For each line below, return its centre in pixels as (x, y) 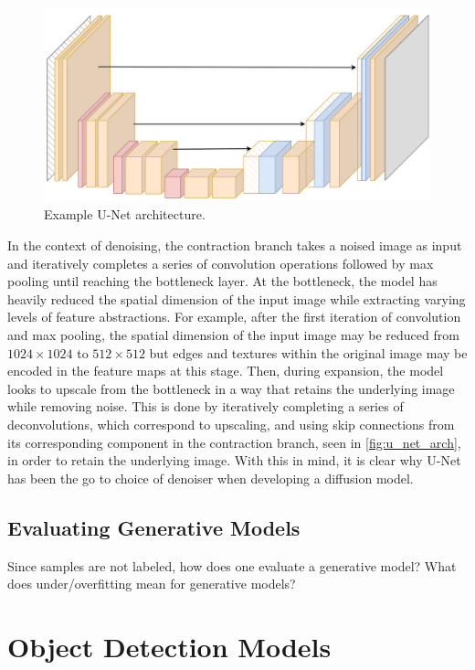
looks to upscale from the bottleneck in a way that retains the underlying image (231, 388)
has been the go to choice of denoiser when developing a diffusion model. (211, 478)
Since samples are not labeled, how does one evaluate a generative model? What (232, 565)
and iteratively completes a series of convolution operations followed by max (221, 263)
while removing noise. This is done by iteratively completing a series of (206, 406)
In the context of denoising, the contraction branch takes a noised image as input (235, 245)
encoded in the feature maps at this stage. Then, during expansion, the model (226, 371)
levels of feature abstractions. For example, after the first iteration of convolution (234, 317)
